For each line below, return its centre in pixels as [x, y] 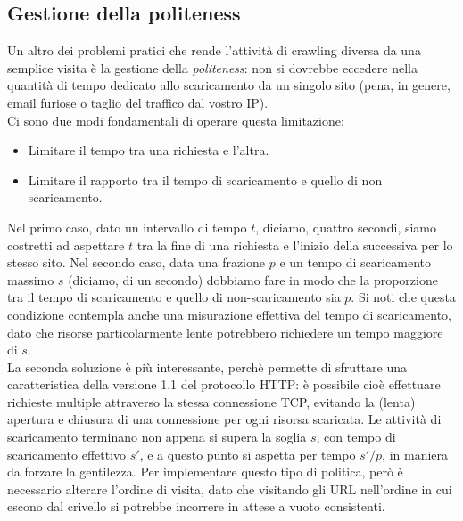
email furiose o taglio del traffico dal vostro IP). [138, 102]
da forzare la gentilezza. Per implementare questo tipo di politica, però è [205, 472]
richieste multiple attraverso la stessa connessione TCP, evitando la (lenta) [211, 401]
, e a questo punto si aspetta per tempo [248, 454]
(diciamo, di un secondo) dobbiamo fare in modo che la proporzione [253, 279]
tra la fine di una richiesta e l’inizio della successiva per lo [295, 244]
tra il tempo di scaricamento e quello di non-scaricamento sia [174, 297]
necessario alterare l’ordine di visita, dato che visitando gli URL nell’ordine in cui [230, 488]
